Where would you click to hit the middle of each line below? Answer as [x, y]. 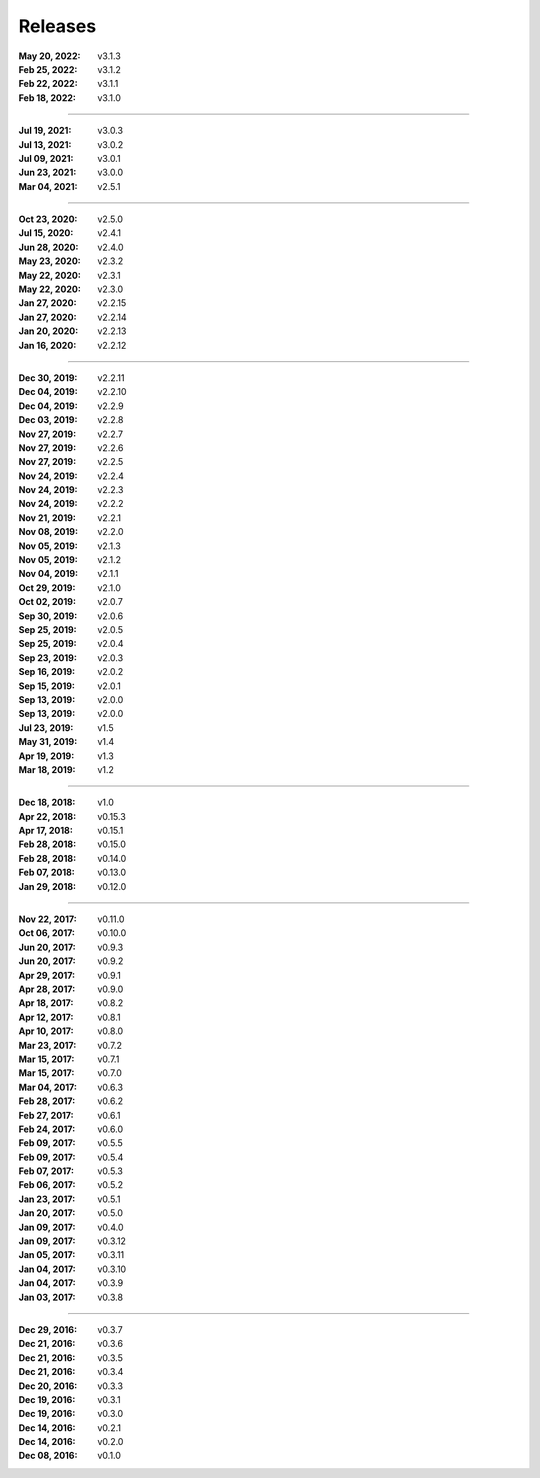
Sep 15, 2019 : [46, 686]
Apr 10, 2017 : [46, 1031]
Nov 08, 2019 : [48, 532]
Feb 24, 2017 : [47, 1129]
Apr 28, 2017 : [47, 989]
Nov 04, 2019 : [48, 574]
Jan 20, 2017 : [47, 1213]
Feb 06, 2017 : [47, 1185]
